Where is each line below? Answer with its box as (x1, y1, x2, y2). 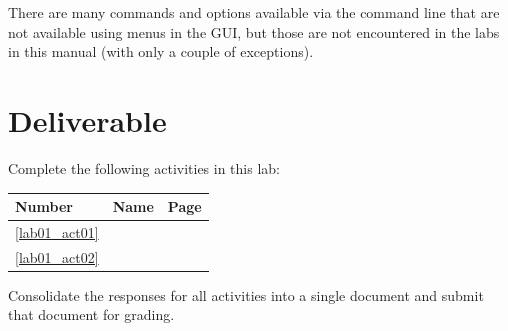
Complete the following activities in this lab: (8, 157, 280, 178)
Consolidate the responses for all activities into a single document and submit (8, 284, 484, 305)
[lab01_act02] (15, 246, 99, 267)
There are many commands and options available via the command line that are (8, 2, 500, 22)
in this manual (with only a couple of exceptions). (8, 41, 314, 62)
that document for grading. (8, 304, 175, 325)
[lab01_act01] (15, 221, 99, 242)
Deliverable (8, 99, 167, 140)
